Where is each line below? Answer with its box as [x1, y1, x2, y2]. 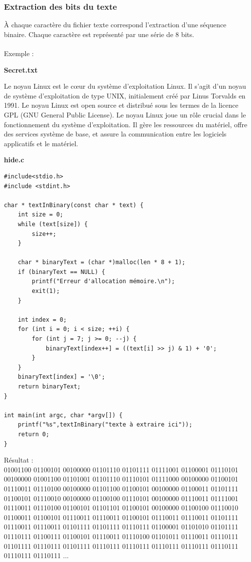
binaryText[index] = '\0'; [18, 373, 105, 381]
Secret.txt [4, 64, 38, 75]
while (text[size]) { [18, 220, 88, 228]
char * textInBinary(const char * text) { [4, 201, 144, 209]
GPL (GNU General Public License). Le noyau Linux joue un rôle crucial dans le [4, 109, 246, 119]
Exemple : [4, 48, 34, 58]
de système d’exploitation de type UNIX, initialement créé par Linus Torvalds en [4, 90, 246, 100]
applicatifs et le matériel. [4, 138, 78, 148]
